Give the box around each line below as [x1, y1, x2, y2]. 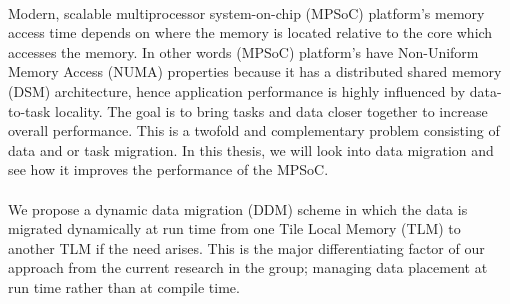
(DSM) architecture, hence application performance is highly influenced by [8, 80, 466, 101]
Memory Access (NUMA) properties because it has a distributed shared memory [8, 61, 502, 82]
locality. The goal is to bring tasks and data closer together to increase [55, 100, 488, 121]
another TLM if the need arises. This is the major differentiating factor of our [8, 237, 485, 258]
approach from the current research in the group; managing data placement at [8, 257, 488, 278]
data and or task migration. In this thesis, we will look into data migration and [8, 139, 494, 160]
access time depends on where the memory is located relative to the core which [8, 22, 493, 43]
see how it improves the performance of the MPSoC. [8, 159, 329, 180]
